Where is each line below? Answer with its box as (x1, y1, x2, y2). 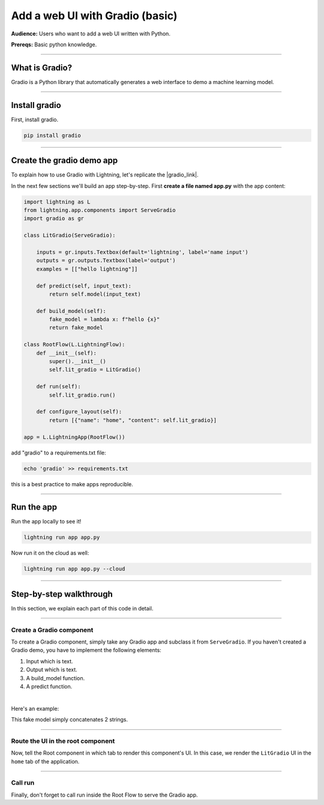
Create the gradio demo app (11, 155, 118, 166)
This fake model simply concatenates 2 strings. (11, 716, 128, 723)
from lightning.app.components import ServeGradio (23, 207, 176, 213)
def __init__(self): (36, 349, 97, 357)
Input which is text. (26, 657, 73, 665)
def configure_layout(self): (36, 408, 122, 415)
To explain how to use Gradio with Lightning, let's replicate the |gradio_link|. (11, 171, 199, 178)
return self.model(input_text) (49, 291, 141, 297)
